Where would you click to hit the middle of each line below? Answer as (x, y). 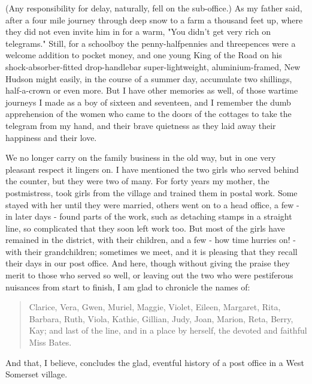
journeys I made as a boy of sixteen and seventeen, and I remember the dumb (148, 102)
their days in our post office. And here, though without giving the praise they (148, 263)
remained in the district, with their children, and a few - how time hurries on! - (151, 240)
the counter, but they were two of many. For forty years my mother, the (137, 181)
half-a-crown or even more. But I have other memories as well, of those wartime (152, 90)
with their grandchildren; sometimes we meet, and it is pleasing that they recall (152, 251)
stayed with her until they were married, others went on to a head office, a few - (152, 204)
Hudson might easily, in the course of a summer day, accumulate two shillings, (149, 78)
